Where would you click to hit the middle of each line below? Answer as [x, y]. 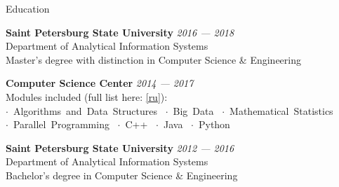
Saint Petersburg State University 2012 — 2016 [120, 147]
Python [214, 124]
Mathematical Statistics [281, 110]
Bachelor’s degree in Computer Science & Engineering [122, 175]
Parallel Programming [61, 124]
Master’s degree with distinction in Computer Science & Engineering [153, 59]
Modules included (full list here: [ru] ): [87, 96]
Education [28, 8]
